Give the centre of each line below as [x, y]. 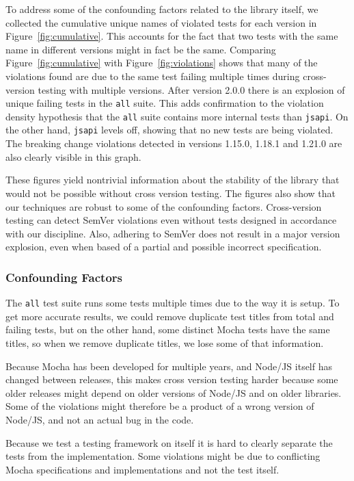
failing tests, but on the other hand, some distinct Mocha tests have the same [168, 329]
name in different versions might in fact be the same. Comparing [141, 49]
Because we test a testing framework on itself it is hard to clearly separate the [169, 442]
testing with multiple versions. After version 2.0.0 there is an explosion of [191, 89]
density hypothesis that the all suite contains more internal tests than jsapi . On [177, 116]
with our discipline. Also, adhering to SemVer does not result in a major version [173, 233]
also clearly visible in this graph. [73, 156]
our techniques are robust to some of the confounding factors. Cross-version [164, 206]
